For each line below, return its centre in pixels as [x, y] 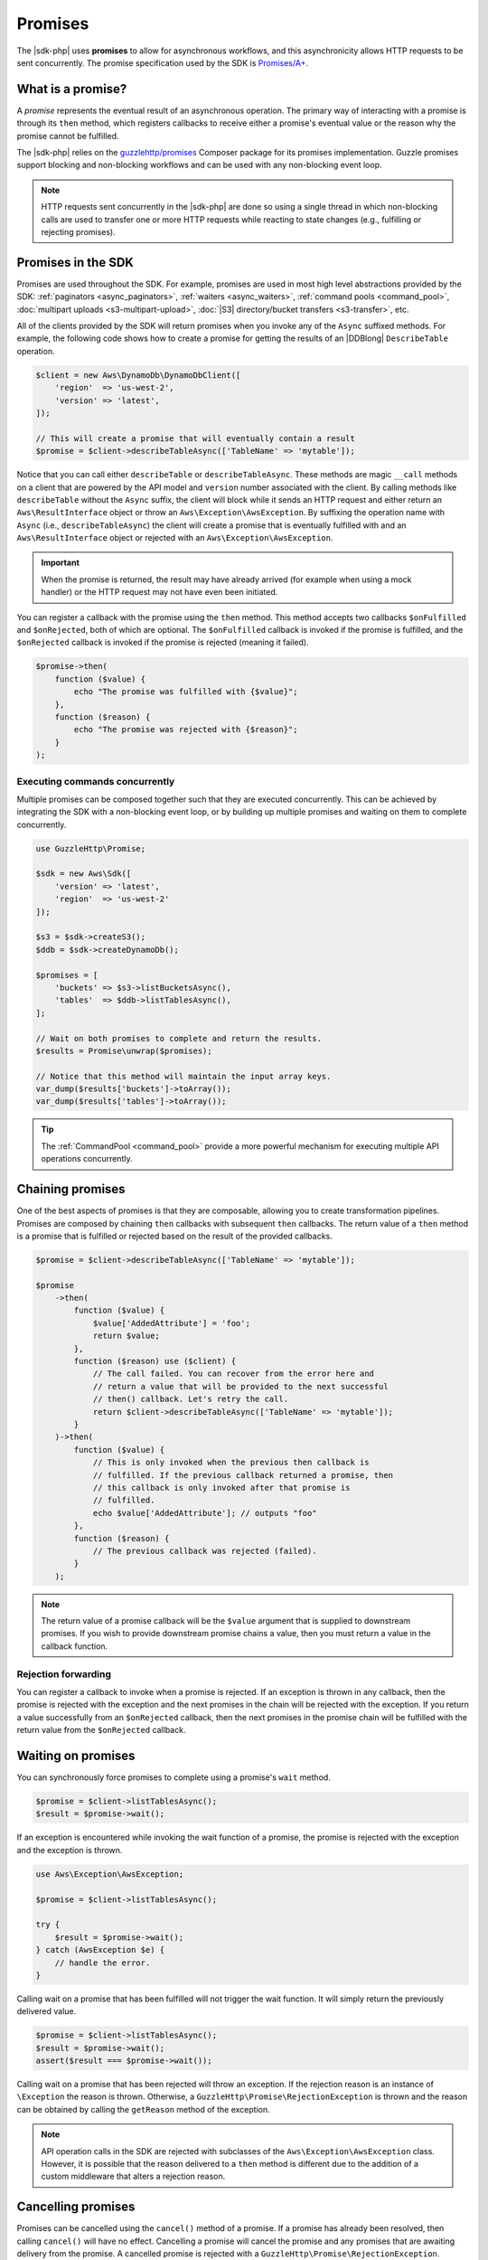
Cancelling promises [76, 2207]
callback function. [75, 1646]
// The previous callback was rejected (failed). [205, 1551]
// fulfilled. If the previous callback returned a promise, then [243, 1475]
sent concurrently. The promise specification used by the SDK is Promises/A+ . [163, 62]
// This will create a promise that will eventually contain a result [196, 438]
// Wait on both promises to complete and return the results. [179, 1038]
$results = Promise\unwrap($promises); [124, 1050]
